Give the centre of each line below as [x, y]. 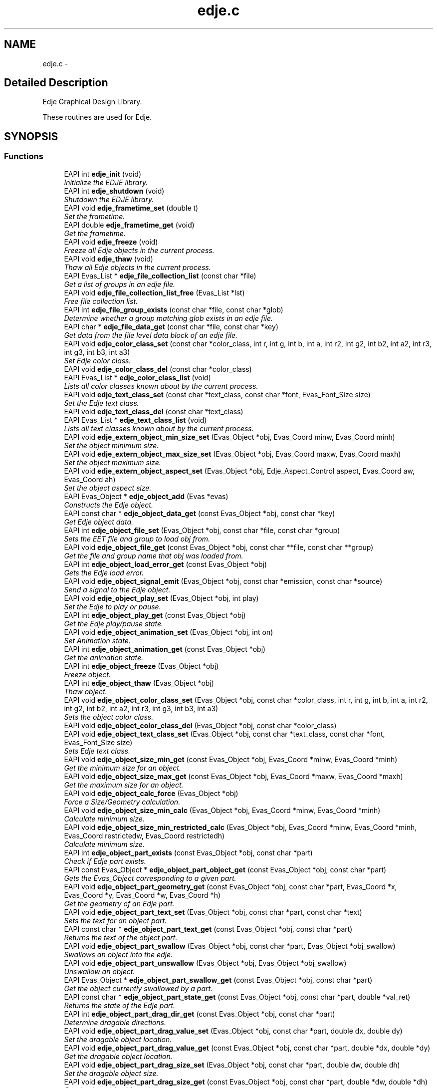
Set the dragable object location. [118, 1039]
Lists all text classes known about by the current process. [159, 428]
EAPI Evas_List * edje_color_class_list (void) [137, 377]
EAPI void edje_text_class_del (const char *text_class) [154, 411]
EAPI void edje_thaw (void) [109, 259]
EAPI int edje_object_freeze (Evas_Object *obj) [141, 666]
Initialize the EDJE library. [106, 182]
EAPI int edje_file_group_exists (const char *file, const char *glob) [174, 309]
